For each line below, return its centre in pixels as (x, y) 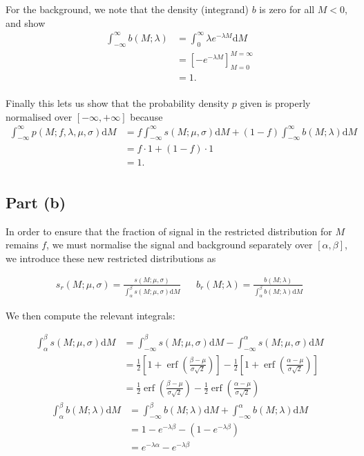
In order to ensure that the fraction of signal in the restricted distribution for (169, 231)
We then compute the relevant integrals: (90, 315)
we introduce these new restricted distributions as (111, 258)
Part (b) (36, 202)
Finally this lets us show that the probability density (117, 102)
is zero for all (287, 9)
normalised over (39, 116)
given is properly (275, 102)
